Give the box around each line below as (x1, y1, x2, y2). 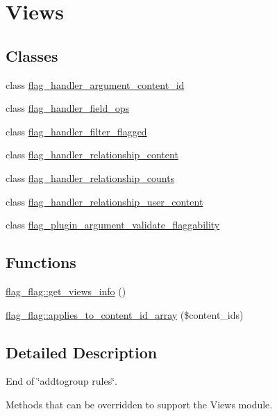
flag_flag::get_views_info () (6, 283, 126, 298)
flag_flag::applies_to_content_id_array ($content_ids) (6, 307, 244, 322)
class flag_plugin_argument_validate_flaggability (6, 217, 220, 232)
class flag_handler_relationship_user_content (6, 194, 203, 208)
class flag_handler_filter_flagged (6, 124, 147, 138)
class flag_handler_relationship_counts (6, 170, 175, 185)
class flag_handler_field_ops (6, 101, 130, 115)
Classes (6, 44, 58, 66)
